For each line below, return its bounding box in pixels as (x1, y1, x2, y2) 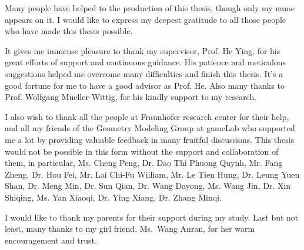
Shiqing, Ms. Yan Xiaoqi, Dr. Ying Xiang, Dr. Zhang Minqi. (5, 191, 222, 203)
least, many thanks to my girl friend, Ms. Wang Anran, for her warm (5, 222, 255, 235)
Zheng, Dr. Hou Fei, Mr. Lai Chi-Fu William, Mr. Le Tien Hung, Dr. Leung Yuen (5, 168, 300, 180)
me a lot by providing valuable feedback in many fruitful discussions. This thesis (5, 133, 295, 145)
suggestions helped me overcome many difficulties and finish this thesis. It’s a (5, 67, 283, 79)
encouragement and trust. (5, 234, 97, 246)
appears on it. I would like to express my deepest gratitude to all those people (5, 13, 286, 25)
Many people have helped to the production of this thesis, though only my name (5, 2, 295, 14)
